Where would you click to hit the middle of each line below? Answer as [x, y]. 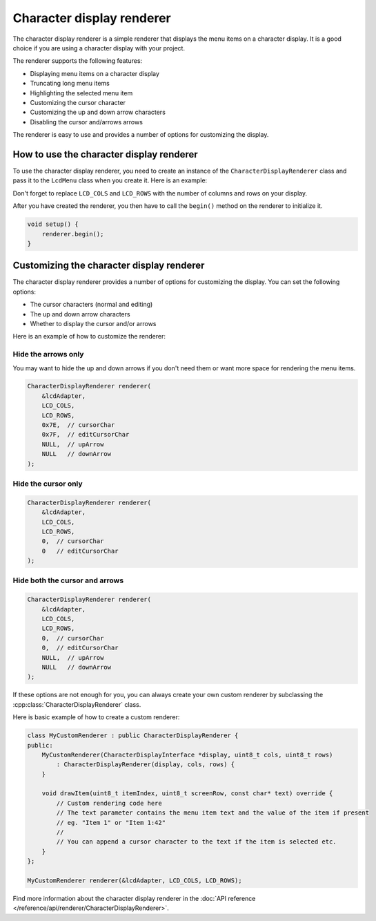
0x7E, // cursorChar [78, 425]
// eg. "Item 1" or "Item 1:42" [111, 823]
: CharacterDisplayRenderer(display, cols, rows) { [146, 765]
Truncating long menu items [70, 84]
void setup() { [53, 224]
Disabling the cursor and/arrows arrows [86, 122]
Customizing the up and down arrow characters [98, 112]
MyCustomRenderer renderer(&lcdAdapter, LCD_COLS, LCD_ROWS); [135, 880]
